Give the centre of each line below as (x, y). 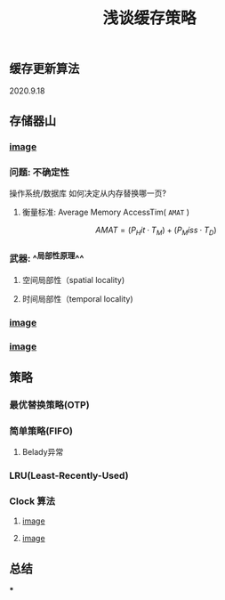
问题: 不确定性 (39, 172)
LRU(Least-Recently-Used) (69, 475)
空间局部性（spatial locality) (73, 280)
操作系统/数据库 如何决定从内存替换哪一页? (88, 193)
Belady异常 (43, 452)
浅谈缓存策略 (149, 18)
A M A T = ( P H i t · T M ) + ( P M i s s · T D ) (156, 231)
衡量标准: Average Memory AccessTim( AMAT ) (105, 212)
